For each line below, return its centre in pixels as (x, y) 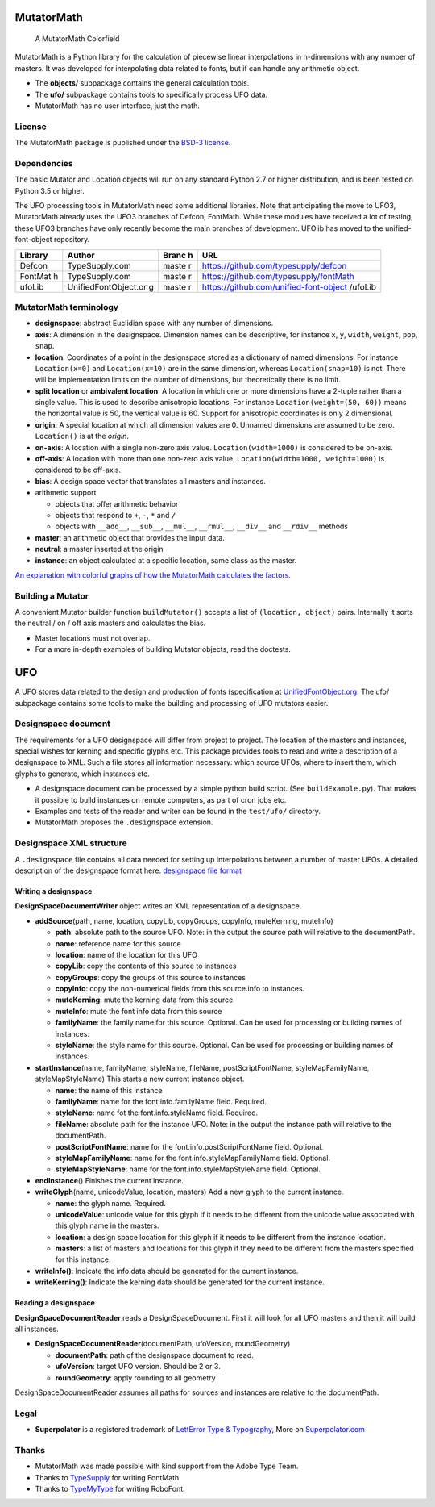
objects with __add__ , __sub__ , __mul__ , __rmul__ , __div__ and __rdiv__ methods (201, 526)
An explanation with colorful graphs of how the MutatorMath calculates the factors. (153, 575)
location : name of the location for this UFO (126, 954)
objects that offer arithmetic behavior (117, 503)
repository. (72, 240)
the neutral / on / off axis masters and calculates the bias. (110, 623)
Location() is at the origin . (82, 436)
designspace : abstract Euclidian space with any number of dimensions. (154, 324)
